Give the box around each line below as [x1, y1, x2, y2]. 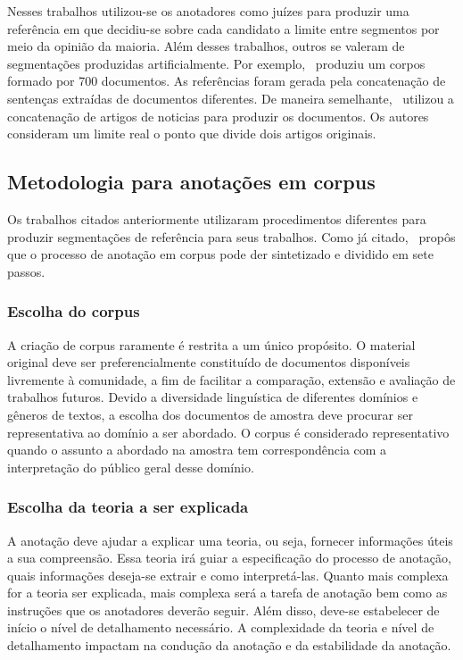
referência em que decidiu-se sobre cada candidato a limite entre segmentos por [7, 19, 440, 38]
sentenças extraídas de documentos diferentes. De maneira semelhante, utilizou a [7, 88, 454, 107]
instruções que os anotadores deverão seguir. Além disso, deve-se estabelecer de [7, 600, 440, 619]
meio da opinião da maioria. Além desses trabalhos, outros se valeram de [7, 37, 405, 55]
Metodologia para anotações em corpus [7, 168, 376, 196]
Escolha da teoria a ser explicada [7, 496, 249, 518]
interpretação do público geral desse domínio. [7, 457, 254, 476]
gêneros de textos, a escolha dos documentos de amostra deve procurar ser [7, 405, 413, 423]
